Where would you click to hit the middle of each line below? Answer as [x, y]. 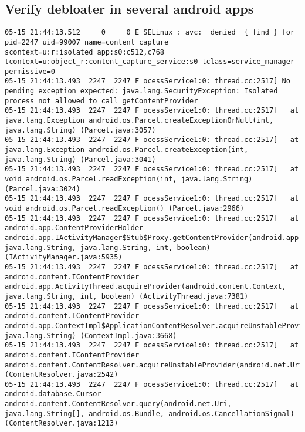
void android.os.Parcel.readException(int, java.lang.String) [129, 179]
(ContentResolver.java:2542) [62, 375]
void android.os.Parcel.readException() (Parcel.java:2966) [125, 209]
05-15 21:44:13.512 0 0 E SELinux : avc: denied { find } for [150, 33]
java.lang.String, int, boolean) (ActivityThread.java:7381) [127, 296]
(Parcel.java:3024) [43, 189]
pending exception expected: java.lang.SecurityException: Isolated [141, 91]
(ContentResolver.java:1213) [62, 423]
